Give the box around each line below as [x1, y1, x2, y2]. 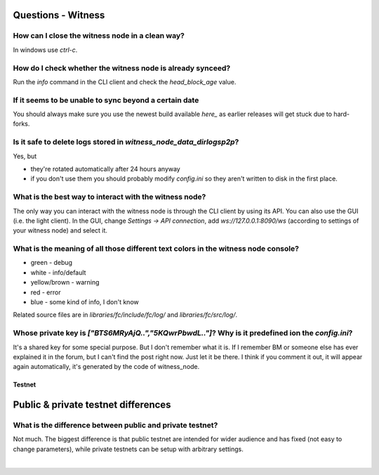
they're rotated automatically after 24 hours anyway [30, 164, 180, 173]
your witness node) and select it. [13, 226, 108, 235]
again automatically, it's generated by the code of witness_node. [13, 363, 200, 371]
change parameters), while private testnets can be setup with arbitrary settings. [13, 445, 244, 453]
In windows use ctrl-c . [13, 46, 78, 54]
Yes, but [13, 152, 37, 160]
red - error [30, 288, 61, 297]
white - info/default [30, 268, 86, 277]
